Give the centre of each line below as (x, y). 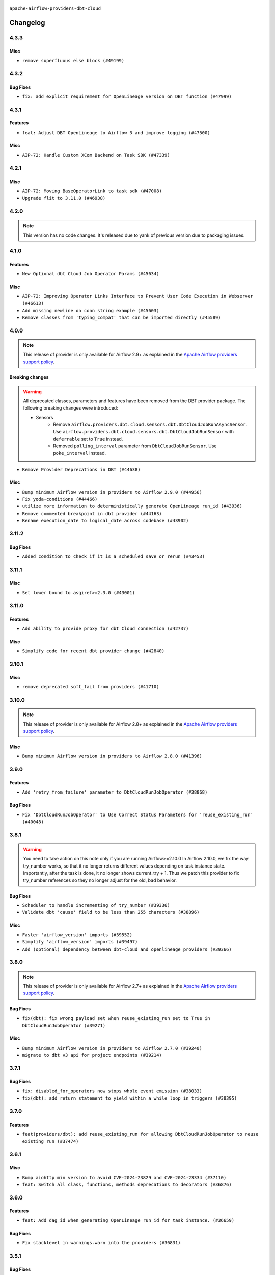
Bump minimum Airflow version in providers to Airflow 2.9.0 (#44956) (112, 492)
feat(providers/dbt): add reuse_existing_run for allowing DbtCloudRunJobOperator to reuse (140, 1134)
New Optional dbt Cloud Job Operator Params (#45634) (91, 274)
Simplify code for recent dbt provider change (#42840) (93, 651)
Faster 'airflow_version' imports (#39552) (77, 935)
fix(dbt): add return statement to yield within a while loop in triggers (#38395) (130, 1098)
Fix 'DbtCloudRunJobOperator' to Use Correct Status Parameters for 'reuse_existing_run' (137, 814)
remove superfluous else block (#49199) (73, 60)
